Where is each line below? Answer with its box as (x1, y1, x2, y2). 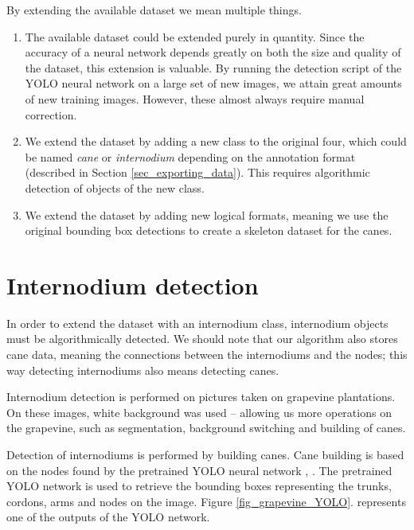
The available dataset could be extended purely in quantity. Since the (25, 28, 365, 45)
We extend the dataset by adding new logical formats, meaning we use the (25, 206, 389, 223)
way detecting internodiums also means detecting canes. (6, 361, 279, 378)
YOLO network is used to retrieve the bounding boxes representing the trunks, (6, 477, 392, 494)
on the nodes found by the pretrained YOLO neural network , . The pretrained (6, 462, 393, 478)
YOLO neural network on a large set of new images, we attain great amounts (25, 75, 402, 92)
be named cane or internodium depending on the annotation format (25, 148, 356, 165)
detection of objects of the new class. (25, 179, 205, 196)
